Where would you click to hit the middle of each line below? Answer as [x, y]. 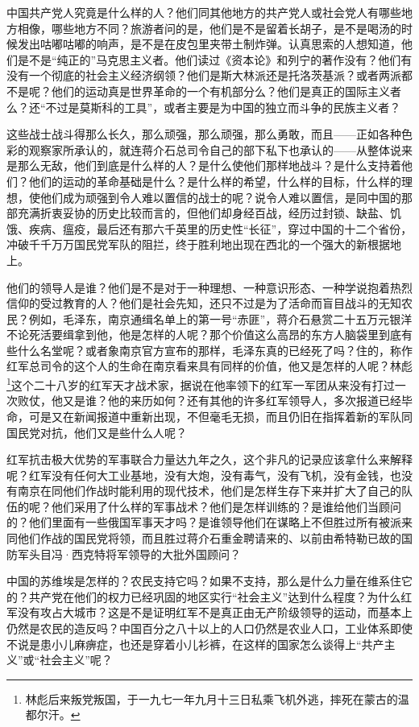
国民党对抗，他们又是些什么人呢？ [97, 432]
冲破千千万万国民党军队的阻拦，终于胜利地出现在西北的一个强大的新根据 [198, 244]
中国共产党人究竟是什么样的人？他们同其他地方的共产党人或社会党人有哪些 [204, 12]
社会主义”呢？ [76, 660]
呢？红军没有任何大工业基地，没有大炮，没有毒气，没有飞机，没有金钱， [198, 475]
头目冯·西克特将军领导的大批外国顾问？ [135, 554]
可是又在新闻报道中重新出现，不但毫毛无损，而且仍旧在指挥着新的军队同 [220, 416]
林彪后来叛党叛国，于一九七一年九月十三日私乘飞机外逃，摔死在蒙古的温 [217, 698]
